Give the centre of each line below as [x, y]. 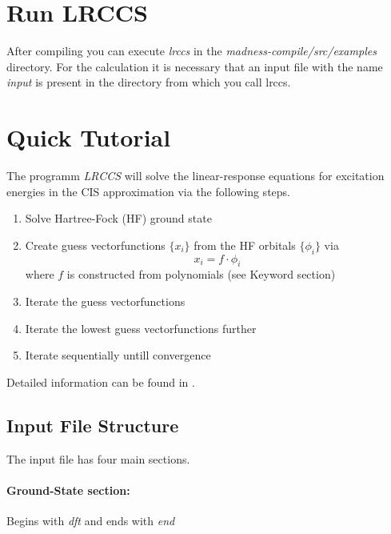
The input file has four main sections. [98, 458]
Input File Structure [93, 425]
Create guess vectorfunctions [95, 245]
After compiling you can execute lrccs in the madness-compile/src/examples [192, 51]
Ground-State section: [68, 490]
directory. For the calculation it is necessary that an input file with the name [195, 66]
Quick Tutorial [89, 137]
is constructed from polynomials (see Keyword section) [201, 274]
